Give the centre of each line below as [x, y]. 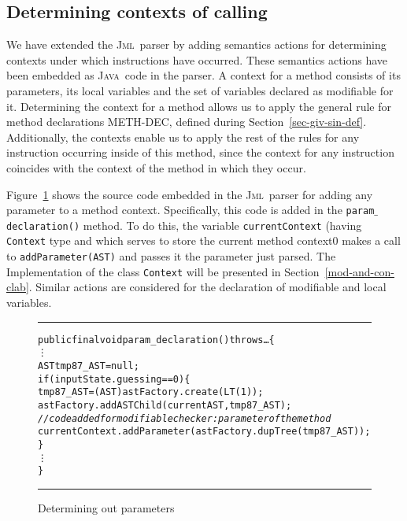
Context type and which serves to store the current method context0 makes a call [203, 240]
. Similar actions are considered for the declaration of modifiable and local [207, 287]
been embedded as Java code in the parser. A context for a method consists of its [203, 75]
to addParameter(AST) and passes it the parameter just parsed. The [171, 256]
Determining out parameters [106, 507]
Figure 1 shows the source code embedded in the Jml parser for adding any [190, 194]
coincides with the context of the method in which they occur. [156, 167]
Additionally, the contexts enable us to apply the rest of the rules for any [183, 137]
